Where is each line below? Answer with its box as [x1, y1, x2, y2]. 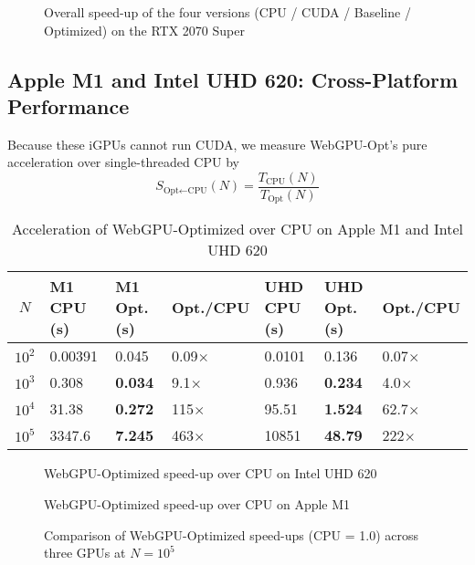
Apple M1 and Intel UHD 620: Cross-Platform [7, 65, 459, 93]
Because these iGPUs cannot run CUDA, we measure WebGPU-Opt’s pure [7, 134, 427, 153]
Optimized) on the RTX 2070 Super [44, 20, 245, 39]
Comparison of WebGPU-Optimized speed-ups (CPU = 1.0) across [44, 525, 419, 544]
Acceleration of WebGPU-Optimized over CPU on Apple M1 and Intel [12, 218, 463, 240]
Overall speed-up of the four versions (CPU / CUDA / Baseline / [44, 3, 411, 21]
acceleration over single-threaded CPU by [7, 152, 239, 172]
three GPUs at [44, 543, 126, 562]
